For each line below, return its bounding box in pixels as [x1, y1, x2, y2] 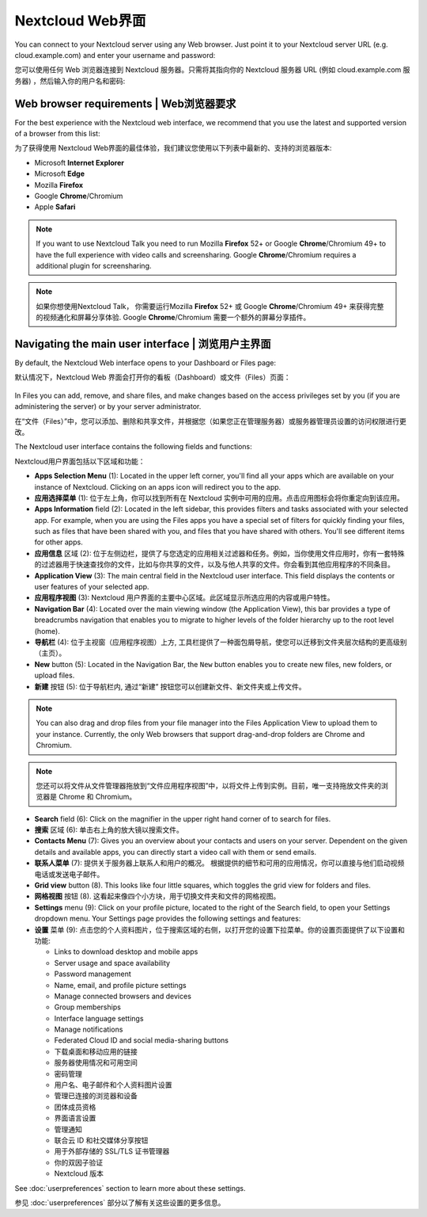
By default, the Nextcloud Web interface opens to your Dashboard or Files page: [14, 358, 277, 368]
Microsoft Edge [34, 169, 85, 178]
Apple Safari [34, 202, 76, 212]
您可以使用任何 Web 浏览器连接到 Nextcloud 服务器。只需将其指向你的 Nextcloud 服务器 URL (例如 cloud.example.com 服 [14, 65, 410, 74]
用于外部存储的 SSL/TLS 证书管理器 [54, 1146, 170, 1156]
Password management [54, 969, 132, 979]
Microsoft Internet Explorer [34, 158, 124, 167]
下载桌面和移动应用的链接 [54, 1047, 138, 1056]
